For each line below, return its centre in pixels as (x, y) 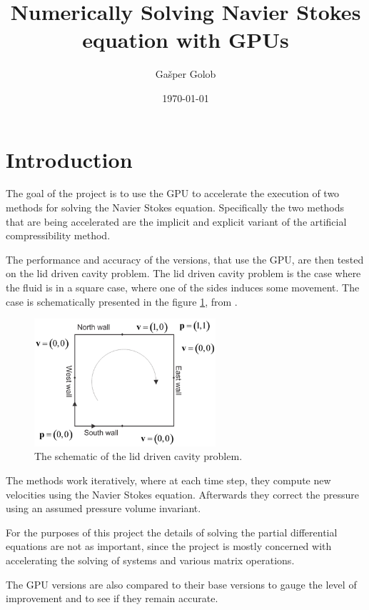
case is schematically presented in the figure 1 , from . (122, 301)
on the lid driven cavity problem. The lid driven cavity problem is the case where (183, 273)
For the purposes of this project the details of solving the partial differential (172, 532)
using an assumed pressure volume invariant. (103, 508)
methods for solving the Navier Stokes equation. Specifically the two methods (175, 207)
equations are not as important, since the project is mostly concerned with (169, 546)
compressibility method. (58, 235)
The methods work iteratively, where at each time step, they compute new (168, 480)
